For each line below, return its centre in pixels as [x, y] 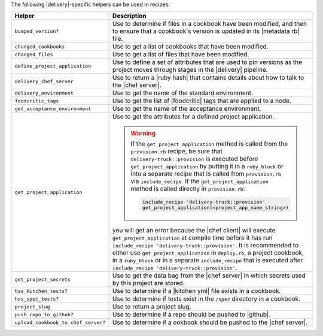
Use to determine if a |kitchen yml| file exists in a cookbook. [196, 291]
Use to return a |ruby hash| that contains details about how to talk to [208, 78]
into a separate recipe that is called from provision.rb [206, 174]
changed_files [34, 54]
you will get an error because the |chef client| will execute [194, 231]
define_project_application [53, 66]
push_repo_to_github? [44, 314]
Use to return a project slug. [152, 307]
